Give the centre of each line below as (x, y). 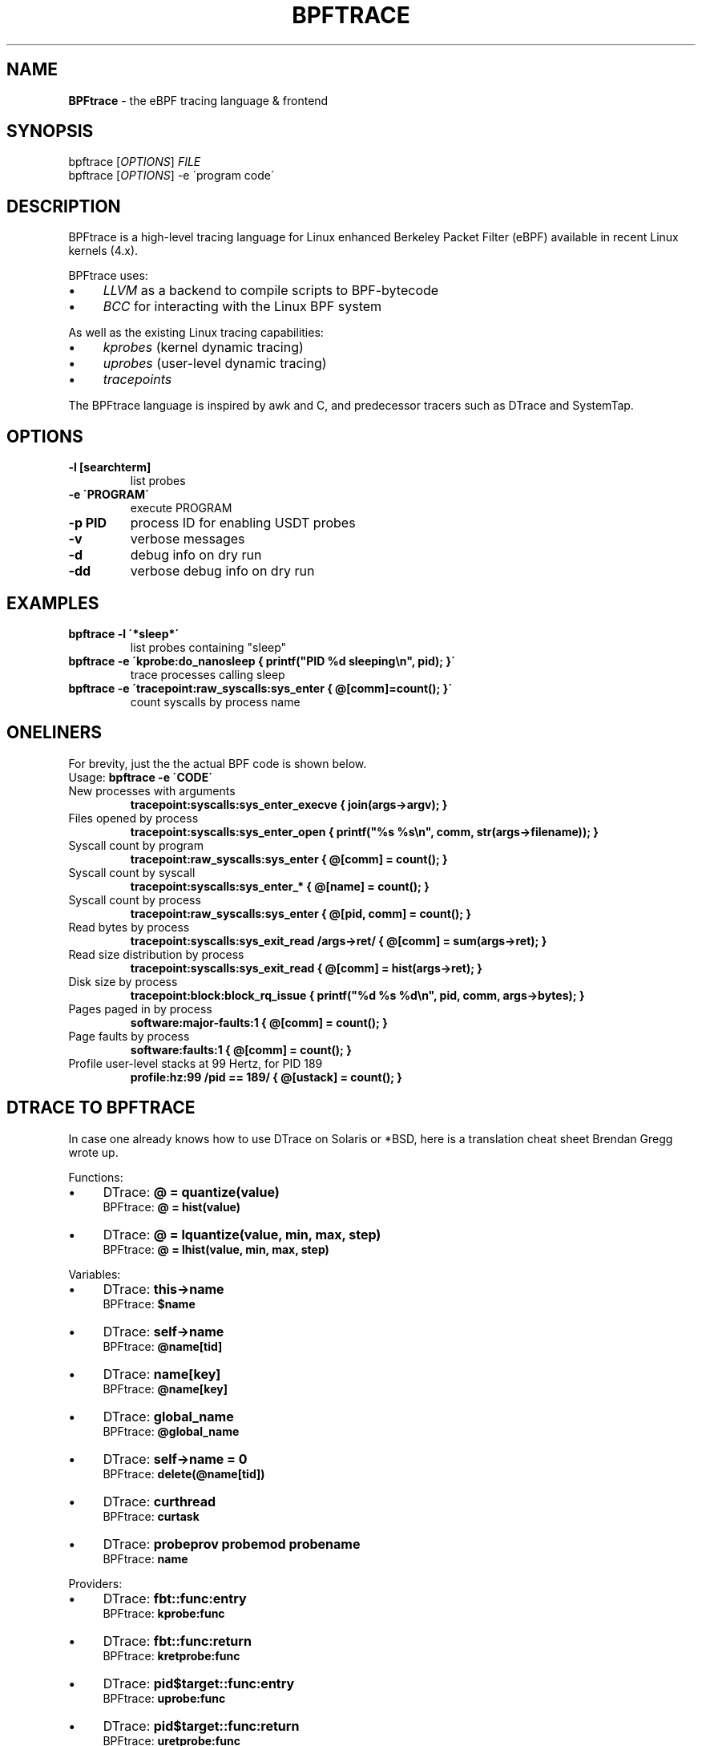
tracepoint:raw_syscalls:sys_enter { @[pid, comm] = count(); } (301, 913)
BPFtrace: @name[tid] (163, 1346)
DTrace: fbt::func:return (177, 1641)
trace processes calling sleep (208, 674)
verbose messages (188, 539)
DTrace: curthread (159, 1501)
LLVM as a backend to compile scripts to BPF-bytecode (271, 291)
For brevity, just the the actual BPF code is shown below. (218, 763)
